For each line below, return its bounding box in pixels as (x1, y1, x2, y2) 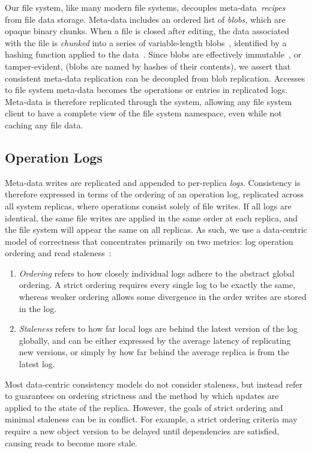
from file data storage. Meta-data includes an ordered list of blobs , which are (5, 13, 286, 25)
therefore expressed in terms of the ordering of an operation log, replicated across (5, 188, 304, 200)
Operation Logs (5, 148, 103, 166)
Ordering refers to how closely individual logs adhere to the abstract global (19, 266, 295, 279)
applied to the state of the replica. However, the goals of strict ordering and (5, 401, 283, 413)
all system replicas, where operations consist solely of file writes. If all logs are (5, 199, 292, 212)
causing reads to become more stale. (5, 436, 137, 449)
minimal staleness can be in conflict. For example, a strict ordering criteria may (5, 413, 298, 425)
